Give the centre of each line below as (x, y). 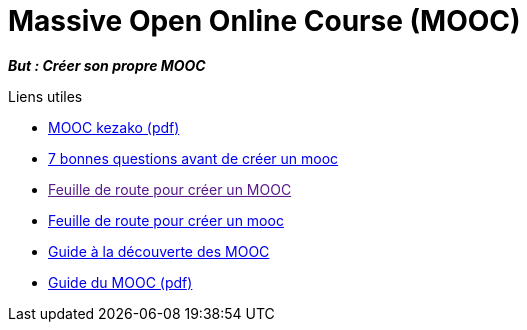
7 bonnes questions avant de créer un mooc (193, 158)
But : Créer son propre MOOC (107, 65)
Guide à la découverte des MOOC (159, 251)
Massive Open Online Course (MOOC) (264, 21)
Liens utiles (45, 96)
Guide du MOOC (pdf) (120, 282)
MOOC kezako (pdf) (114, 127)
